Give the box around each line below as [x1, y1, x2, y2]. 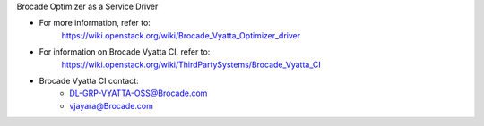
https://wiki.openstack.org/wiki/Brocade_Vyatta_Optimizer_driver [61, 29, 301, 40]
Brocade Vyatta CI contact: [39, 75, 139, 86]
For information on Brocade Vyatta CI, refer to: [39, 46, 211, 57]
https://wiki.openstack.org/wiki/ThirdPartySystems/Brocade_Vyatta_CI [61, 59, 322, 70]
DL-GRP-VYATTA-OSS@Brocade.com [69, 88, 208, 98]
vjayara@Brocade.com [69, 100, 154, 111]
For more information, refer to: [39, 18, 151, 29]
